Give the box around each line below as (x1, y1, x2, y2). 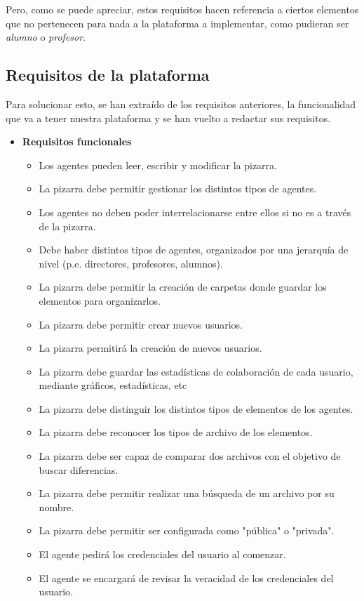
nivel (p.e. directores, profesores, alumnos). (39, 256, 223, 270)
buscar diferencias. (39, 462, 119, 477)
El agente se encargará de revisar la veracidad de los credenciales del (39, 570, 334, 585)
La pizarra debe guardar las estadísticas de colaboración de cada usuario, (39, 364, 353, 378)
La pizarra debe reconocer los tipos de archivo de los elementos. (39, 425, 313, 440)
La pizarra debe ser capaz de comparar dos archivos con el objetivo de (39, 449, 341, 463)
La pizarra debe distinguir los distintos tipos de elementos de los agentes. (39, 401, 353, 416)
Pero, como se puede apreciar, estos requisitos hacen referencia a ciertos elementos (6, 2, 359, 16)
